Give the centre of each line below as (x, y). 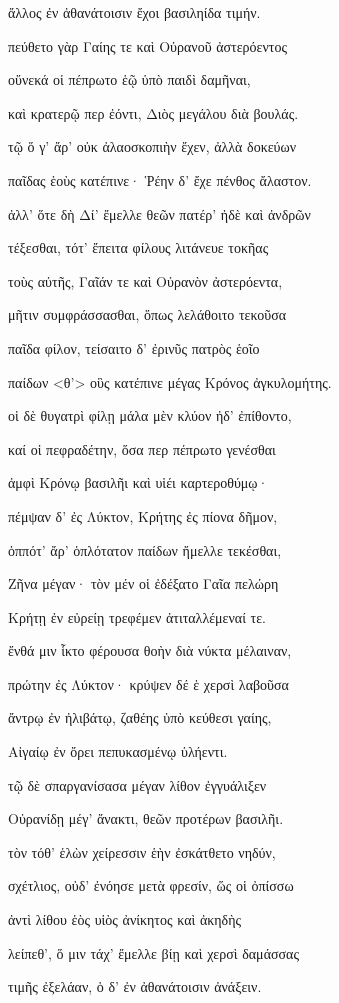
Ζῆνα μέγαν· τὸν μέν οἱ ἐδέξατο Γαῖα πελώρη (143, 583)
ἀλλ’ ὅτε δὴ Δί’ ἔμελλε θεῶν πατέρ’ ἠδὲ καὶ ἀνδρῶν (159, 213)
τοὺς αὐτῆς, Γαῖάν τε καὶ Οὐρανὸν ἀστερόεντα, (145, 280)
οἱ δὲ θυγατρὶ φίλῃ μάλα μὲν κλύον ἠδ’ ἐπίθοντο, (150, 415)
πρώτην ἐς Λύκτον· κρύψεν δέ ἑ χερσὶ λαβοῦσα (148, 683)
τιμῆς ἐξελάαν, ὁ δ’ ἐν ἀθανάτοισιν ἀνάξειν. (135, 986)
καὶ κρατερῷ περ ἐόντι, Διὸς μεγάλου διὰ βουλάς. (153, 112)
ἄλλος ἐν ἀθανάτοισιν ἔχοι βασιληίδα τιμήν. (134, 12)
